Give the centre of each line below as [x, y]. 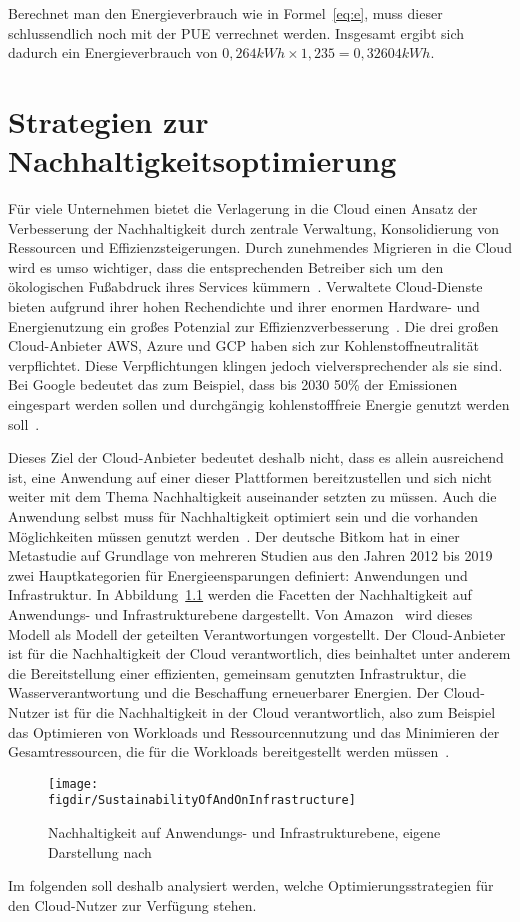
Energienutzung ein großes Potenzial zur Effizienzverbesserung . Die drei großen [253, 325]
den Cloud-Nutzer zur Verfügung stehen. [132, 904]
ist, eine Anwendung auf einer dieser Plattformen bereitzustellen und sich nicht [250, 476]
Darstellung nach [100, 851]
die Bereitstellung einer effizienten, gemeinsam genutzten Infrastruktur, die [237, 672]
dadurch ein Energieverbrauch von [113, 52]
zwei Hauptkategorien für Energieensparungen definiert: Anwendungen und [238, 574]
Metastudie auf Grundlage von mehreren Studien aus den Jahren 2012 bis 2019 [250, 555]
